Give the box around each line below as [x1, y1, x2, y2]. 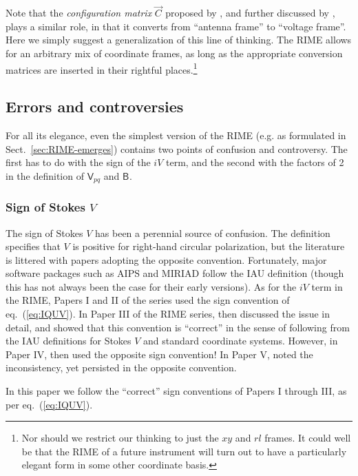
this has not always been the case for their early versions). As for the [6, 279, 297, 293]
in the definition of [6, 168, 84, 183]
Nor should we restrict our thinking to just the [21, 431, 219, 445]
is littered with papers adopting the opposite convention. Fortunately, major [6, 252, 327, 267]
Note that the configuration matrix [6, 6, 152, 20]
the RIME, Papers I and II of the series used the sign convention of [6, 293, 290, 307]
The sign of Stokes [6, 225, 83, 240]
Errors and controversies [6, 96, 184, 117]
